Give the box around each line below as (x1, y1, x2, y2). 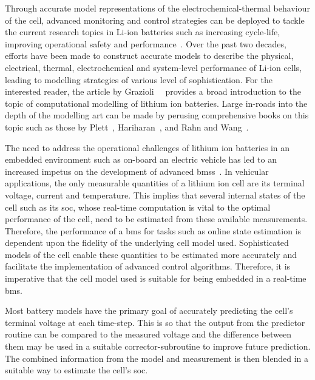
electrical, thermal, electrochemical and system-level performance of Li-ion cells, (5, 61, 302, 73)
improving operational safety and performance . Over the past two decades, (5, 37, 286, 50)
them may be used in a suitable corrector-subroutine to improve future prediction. (5, 340, 311, 353)
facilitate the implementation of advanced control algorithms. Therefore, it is (5, 260, 291, 273)
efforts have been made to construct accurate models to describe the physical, (5, 49, 294, 62)
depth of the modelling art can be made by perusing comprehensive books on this (5, 109, 309, 121)
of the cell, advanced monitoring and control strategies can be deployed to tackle (5, 13, 305, 26)
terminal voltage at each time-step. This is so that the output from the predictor (5, 316, 305, 328)
